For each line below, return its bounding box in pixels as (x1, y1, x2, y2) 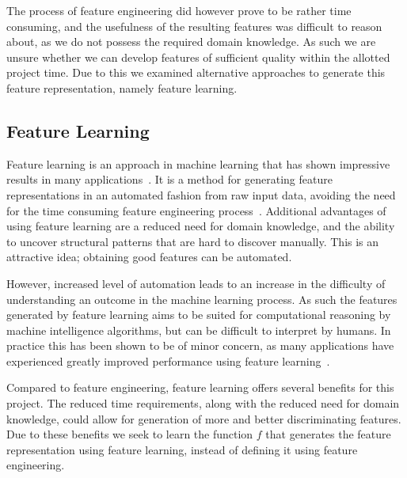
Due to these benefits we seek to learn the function (6, 426, 253, 442)
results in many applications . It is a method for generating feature (6, 171, 333, 188)
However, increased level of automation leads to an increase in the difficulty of (6, 275, 386, 291)
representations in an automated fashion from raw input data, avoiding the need (6, 186, 396, 203)
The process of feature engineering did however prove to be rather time (6, 2, 352, 18)
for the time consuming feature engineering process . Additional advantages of (6, 202, 386, 218)
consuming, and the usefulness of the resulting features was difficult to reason (6, 17, 382, 34)
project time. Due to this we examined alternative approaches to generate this (6, 64, 386, 81)
